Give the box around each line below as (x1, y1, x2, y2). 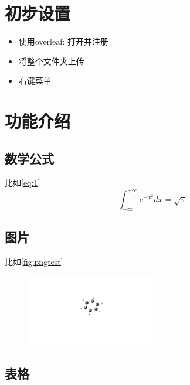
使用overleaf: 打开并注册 (18, 35, 109, 47)
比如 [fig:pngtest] (5, 255, 63, 267)
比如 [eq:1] (5, 176, 40, 189)
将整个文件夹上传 (18, 54, 84, 67)
